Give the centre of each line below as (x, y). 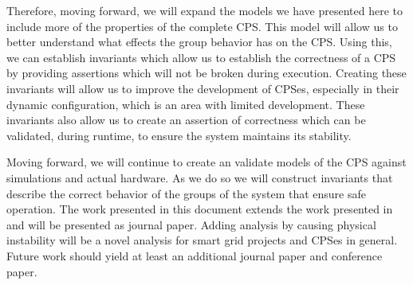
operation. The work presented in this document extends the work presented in (200, 209)
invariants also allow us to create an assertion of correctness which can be (186, 120)
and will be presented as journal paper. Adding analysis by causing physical (191, 224)
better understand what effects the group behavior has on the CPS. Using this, (199, 42)
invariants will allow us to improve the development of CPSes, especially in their (203, 88)
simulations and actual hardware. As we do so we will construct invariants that (200, 177)
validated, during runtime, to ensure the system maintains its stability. (179, 135)
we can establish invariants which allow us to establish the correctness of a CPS (201, 57)
